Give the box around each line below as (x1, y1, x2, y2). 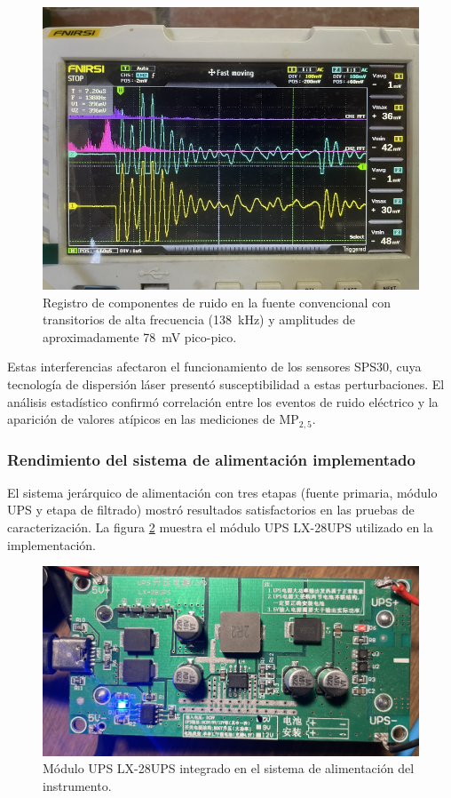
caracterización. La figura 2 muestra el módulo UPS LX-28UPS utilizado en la (7, 518, 433, 537)
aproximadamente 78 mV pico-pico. (43, 327, 237, 346)
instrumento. (43, 776, 112, 794)
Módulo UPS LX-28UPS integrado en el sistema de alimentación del (43, 759, 415, 778)
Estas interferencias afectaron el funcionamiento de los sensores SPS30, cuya (7, 357, 422, 376)
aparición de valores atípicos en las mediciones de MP (7, 410, 299, 428)
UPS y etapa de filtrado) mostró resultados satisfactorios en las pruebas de (7, 500, 415, 519)
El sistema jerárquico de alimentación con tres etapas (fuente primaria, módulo (7, 483, 438, 501)
